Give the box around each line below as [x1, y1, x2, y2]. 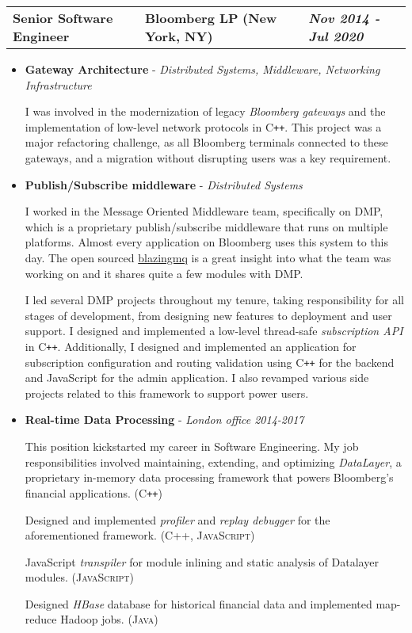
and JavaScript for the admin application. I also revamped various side [25, 369, 369, 386]
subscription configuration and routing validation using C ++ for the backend [25, 353, 395, 370]
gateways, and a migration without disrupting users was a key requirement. [25, 150, 391, 166]
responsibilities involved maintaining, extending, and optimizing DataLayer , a [25, 453, 402, 470]
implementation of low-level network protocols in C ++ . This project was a [25, 118, 382, 135]
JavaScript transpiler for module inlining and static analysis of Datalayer [25, 553, 379, 570]
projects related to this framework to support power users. [25, 384, 309, 401]
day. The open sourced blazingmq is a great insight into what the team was [25, 250, 391, 265]
